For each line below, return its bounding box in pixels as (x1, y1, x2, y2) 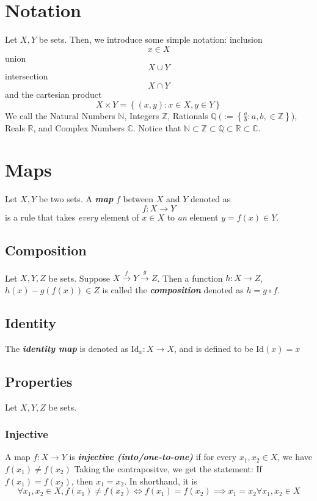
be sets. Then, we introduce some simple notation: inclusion (38, 33, 263, 46)
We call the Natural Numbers (5, 109, 115, 122)
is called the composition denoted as (102, 283, 244, 296)
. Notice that (133, 121, 181, 134)
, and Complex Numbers (33, 121, 125, 134)
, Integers (124, 109, 159, 122)
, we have (277, 450, 312, 463)
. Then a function (157, 271, 223, 284)
